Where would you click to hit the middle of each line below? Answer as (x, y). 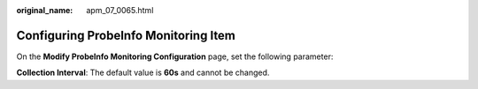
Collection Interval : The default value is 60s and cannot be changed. (143, 73)
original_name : (45, 10)
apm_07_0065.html (120, 10)
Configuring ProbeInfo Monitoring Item (126, 35)
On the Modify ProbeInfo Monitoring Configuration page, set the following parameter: (175, 56)
